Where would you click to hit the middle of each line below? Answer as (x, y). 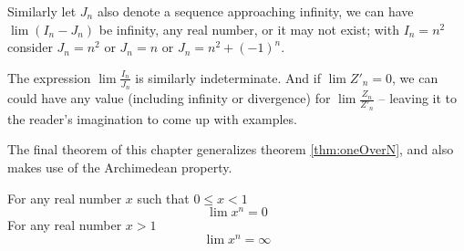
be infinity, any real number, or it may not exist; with (249, 29)
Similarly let (42, 11)
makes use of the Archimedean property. (120, 167)
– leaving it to (418, 98)
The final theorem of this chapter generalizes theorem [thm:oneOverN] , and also (231, 149)
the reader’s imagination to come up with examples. (152, 118)
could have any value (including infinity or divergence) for (169, 98)
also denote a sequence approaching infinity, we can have (255, 11)
